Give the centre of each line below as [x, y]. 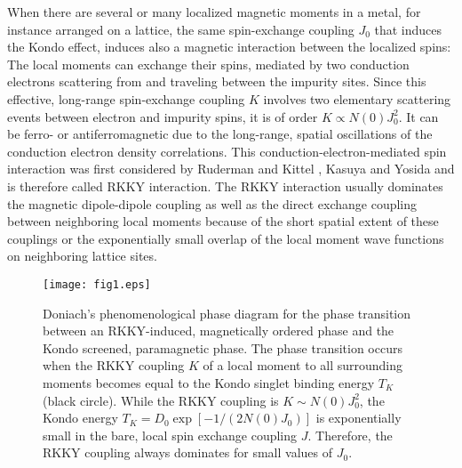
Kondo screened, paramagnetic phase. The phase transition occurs [223, 347]
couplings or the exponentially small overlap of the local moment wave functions [226, 238]
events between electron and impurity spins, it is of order [163, 116]
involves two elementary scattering [357, 98]
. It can [418, 116]
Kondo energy [80, 418]
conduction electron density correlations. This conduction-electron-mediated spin [227, 151]
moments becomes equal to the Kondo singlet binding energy [209, 382]
